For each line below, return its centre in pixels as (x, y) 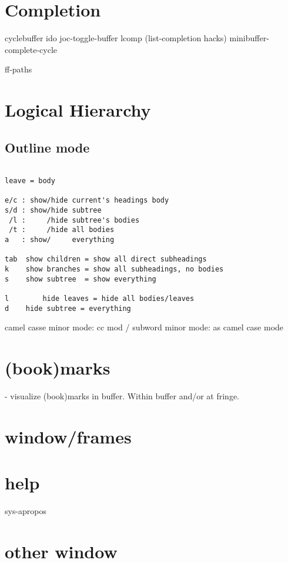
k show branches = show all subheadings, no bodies (114, 269)
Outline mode (47, 147)
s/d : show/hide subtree (53, 211)
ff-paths (19, 69)
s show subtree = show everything (81, 279)
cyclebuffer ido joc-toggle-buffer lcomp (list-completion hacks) (116, 38)
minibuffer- (249, 38)
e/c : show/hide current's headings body (87, 201)
